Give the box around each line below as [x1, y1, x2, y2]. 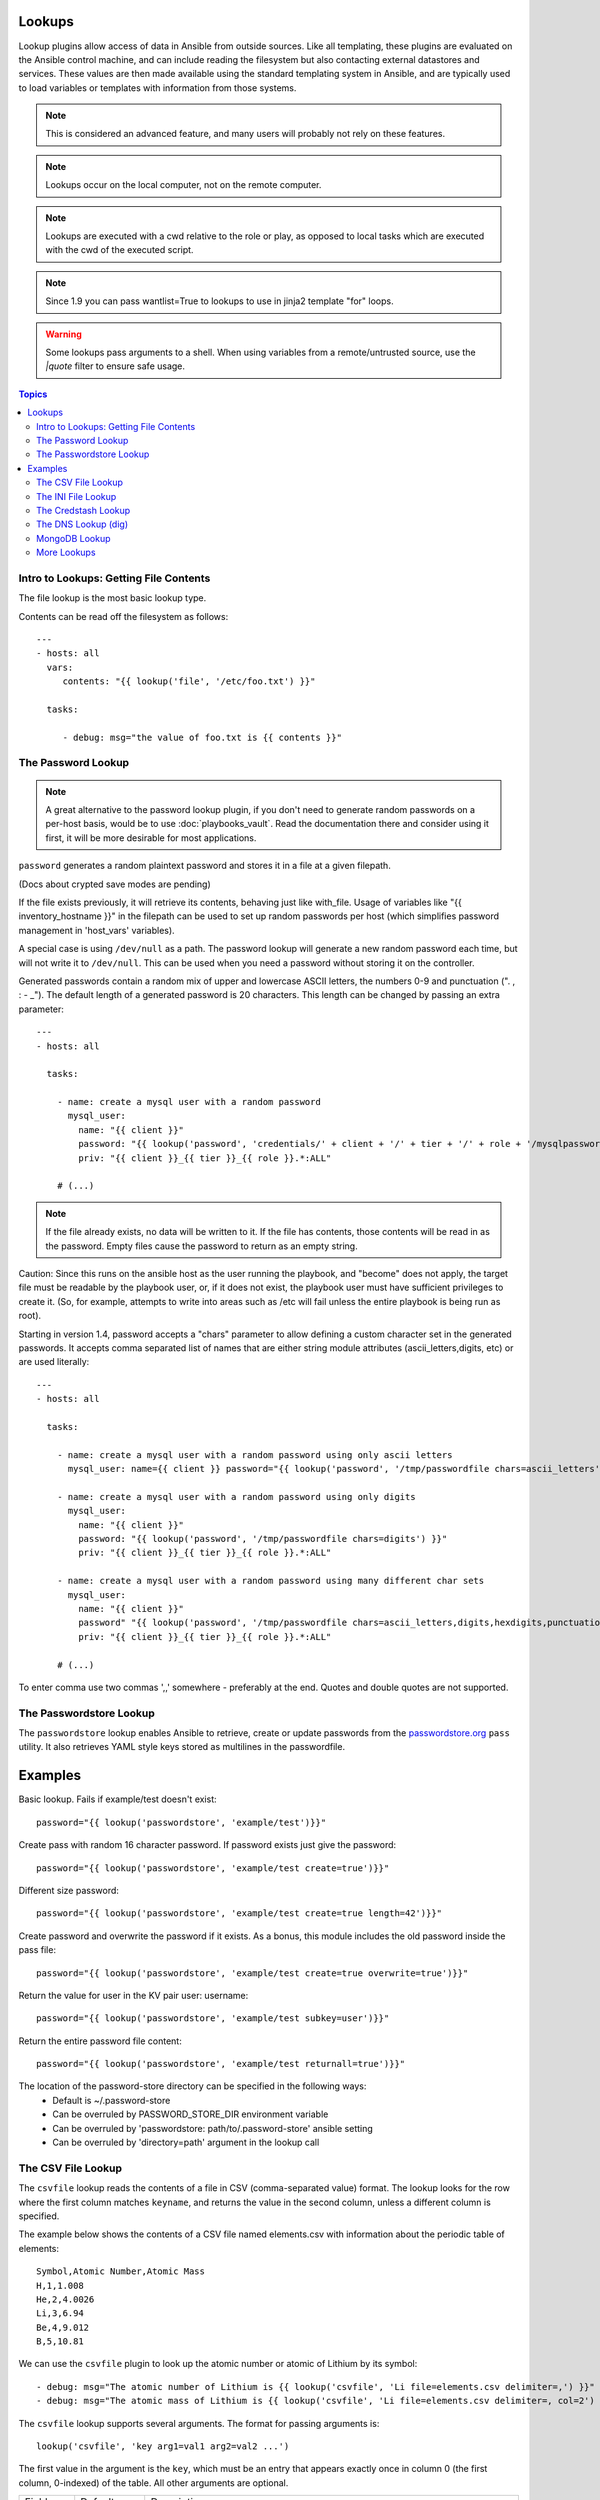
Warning [45, 328, 82, 340]
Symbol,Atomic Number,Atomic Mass [36, 2266, 205, 2277]
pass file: [18, 1944, 57, 1956]
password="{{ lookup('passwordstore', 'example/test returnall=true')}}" [36, 2058, 406, 2070]
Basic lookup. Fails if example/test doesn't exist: [18, 1793, 217, 1805]
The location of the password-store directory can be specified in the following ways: [18, 2080, 367, 2092]
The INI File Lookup [36, 490, 117, 502]
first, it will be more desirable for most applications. [45, 831, 257, 844]
